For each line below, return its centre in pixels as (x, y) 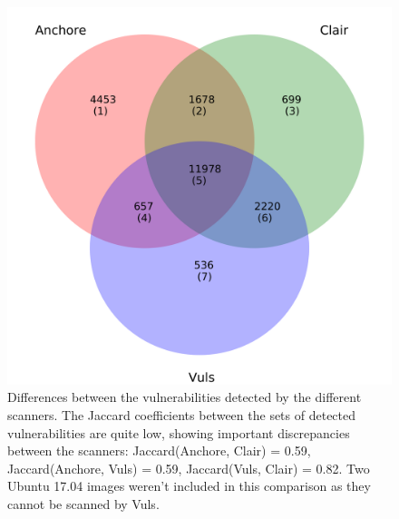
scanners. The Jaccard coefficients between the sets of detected (182, 414)
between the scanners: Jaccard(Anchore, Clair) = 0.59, (159, 450)
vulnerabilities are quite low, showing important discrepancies (179, 432)
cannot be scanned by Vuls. (83, 503)
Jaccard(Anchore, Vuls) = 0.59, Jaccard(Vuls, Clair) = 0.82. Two (189, 468)
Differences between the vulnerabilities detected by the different (185, 397)
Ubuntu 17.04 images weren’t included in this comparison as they (189, 486)
